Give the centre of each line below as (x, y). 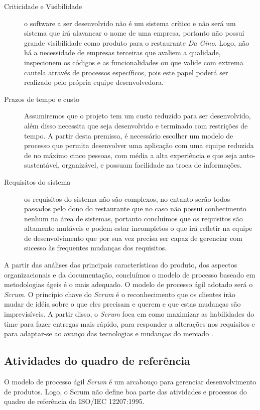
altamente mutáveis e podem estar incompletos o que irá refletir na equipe (138, 228)
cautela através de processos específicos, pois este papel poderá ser (126, 72)
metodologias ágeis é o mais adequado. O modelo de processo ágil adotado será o (128, 284)
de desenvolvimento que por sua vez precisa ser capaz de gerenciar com (133, 238)
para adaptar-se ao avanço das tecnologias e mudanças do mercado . (109, 333)
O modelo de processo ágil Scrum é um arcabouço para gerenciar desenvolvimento (130, 382)
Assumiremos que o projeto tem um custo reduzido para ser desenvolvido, (138, 116)
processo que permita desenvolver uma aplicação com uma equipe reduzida (139, 145)
